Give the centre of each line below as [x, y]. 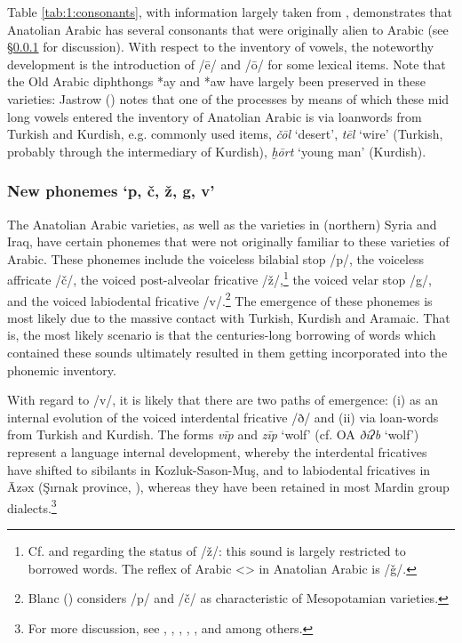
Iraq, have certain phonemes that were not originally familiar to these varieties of [228, 241]
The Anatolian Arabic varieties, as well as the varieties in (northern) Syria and [222, 224]
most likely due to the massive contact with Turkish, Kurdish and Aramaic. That [229, 317]
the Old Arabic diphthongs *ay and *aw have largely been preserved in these [216, 81]
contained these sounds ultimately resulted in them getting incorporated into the [227, 353]
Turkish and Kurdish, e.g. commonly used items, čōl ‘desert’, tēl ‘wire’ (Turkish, [225, 134]
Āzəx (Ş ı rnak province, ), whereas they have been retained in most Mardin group [228, 487]
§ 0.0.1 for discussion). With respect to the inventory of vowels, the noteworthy [221, 47]
